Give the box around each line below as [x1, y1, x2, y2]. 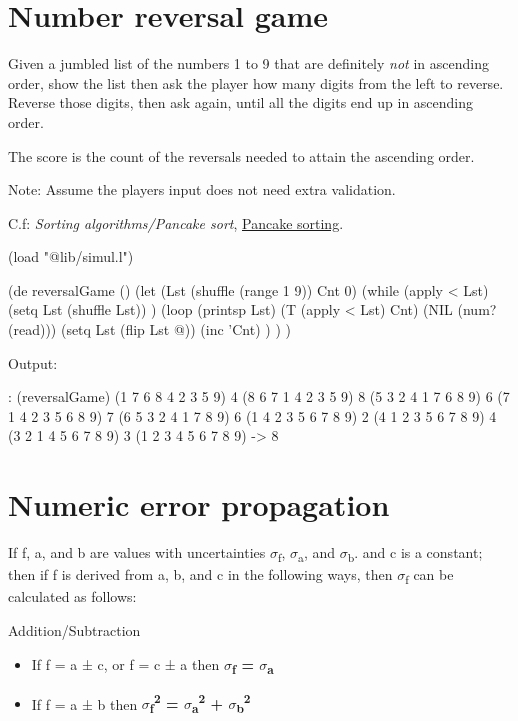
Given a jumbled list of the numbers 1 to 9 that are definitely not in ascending [8, 53, 489, 74]
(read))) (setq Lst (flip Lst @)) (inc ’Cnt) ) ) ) [8, 319, 291, 340]
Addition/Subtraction [8, 620, 141, 640]
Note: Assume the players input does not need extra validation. [8, 179, 396, 200]
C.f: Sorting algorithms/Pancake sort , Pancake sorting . [8, 212, 344, 233]
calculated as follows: [8, 586, 137, 607]
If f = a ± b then [31, 693, 138, 714]
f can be [405, 564, 454, 588]
